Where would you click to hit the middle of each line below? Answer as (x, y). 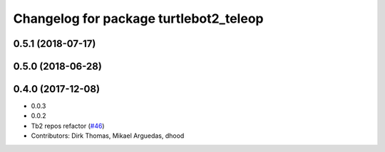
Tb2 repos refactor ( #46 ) (68, 126)
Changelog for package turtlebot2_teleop (138, 18)
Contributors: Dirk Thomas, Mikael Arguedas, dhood (108, 136)
